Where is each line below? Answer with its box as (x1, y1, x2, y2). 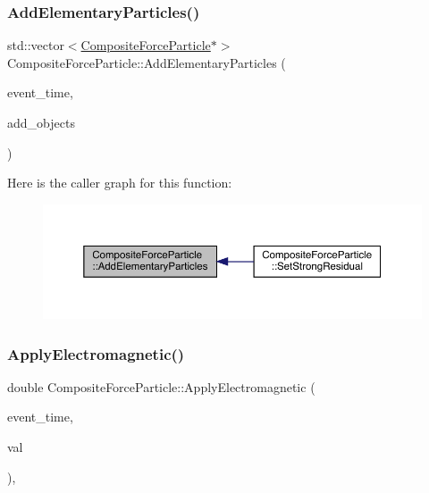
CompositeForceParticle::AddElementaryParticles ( (7, 53, 286, 71)
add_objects (7, 113, 75, 131)
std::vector (7, 36, 64, 54)
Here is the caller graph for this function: (7, 173, 232, 192)
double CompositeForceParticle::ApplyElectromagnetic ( (7, 377, 315, 396)
